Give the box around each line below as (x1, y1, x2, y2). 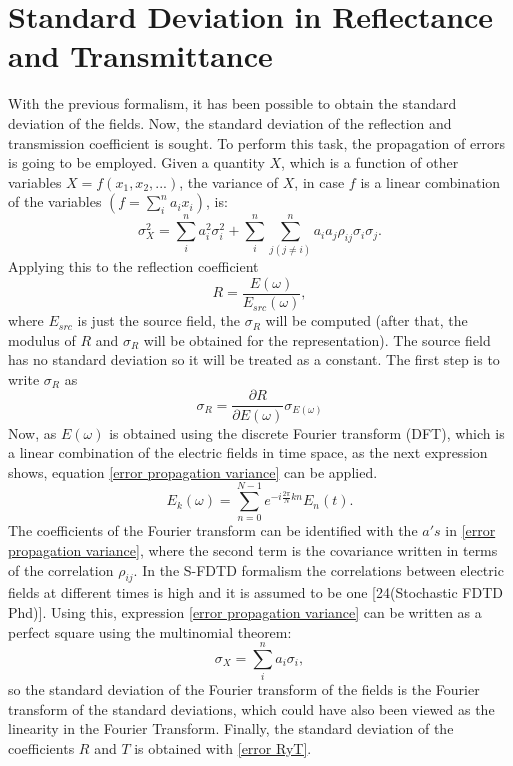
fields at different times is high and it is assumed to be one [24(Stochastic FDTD (8, 582, 504, 603)
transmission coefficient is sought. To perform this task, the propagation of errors (8, 132, 506, 153)
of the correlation (8, 559, 114, 580)
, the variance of (179, 171, 279, 192)
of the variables (8, 191, 102, 212)
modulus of (8, 329, 76, 350)
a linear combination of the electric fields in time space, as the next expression (8, 442, 488, 463)
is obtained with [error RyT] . (134, 738, 312, 759)
